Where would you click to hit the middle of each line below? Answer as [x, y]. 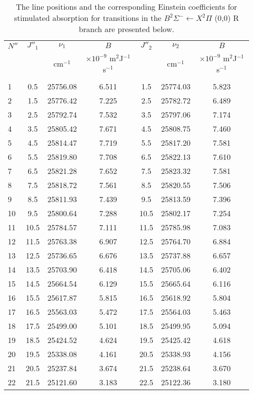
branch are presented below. [126, 29]
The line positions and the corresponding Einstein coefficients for [126, 7]
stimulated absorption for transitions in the [88, 18]
